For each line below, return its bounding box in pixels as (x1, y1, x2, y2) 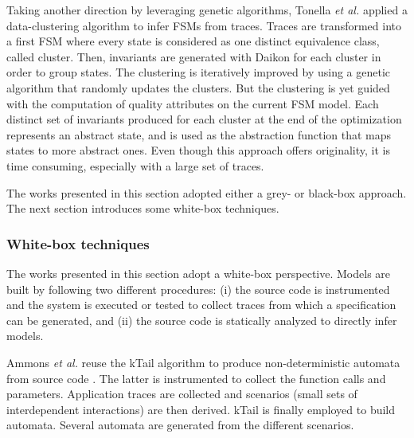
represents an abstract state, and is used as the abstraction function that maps (6, 126, 392, 143)
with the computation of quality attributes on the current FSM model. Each (6, 95, 379, 111)
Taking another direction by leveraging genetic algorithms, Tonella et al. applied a (6, 2, 408, 18)
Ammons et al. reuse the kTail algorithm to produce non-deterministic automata (6, 354, 400, 370)
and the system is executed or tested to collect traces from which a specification (6, 296, 396, 313)
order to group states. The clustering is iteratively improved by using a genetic (6, 64, 391, 80)
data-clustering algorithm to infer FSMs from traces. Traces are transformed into (6, 17, 401, 33)
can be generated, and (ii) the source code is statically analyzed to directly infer (6, 311, 397, 328)
